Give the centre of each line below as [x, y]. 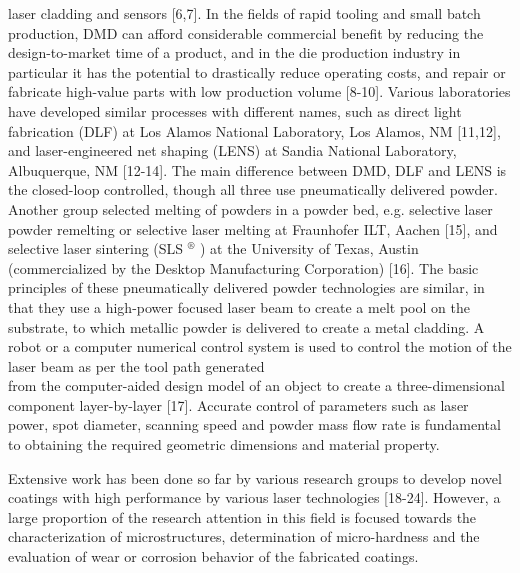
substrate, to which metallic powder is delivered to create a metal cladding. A [246, 326]
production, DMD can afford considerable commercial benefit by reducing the [246, 32]
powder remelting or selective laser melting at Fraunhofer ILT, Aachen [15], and [253, 228]
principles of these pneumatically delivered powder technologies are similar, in [246, 287]
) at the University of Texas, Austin [309, 248]
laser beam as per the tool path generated [136, 365]
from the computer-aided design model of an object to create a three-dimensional [256, 385]
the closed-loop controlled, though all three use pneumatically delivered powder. [253, 189]
